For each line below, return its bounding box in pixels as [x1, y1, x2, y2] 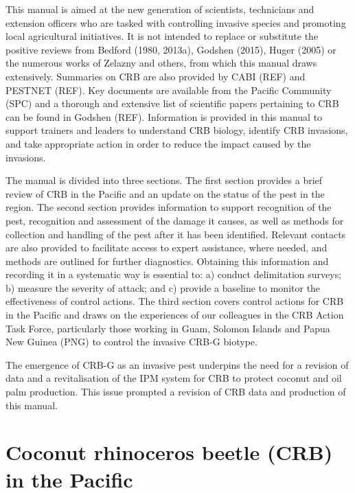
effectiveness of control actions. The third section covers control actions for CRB [5, 294, 344, 308]
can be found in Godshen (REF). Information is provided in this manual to [5, 109, 323, 124]
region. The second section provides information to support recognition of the [5, 200, 332, 214]
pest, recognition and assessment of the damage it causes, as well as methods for [5, 213, 344, 227]
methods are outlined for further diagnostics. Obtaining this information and [5, 253, 329, 268]
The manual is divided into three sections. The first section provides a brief [5, 173, 323, 187]
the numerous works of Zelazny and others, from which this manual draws [5, 56, 317, 70]
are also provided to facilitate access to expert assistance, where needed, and [5, 240, 328, 255]
